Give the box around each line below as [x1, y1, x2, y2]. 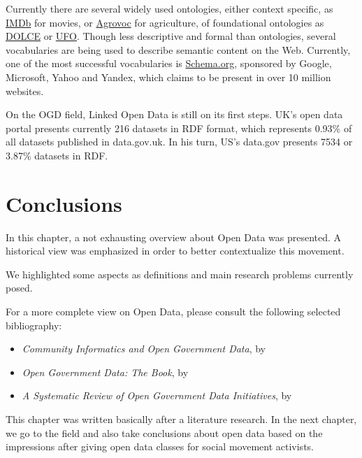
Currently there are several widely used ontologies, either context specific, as [6, 1, 333, 15]
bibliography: [6, 317, 62, 332]
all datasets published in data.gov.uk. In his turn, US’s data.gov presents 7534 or [6, 134, 353, 149]
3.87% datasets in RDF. [6, 148, 108, 162]
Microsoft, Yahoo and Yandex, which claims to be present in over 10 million [6, 69, 331, 84]
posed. [6, 280, 33, 295]
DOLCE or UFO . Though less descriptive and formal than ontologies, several [6, 29, 336, 43]
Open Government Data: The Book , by [22, 364, 189, 379]
